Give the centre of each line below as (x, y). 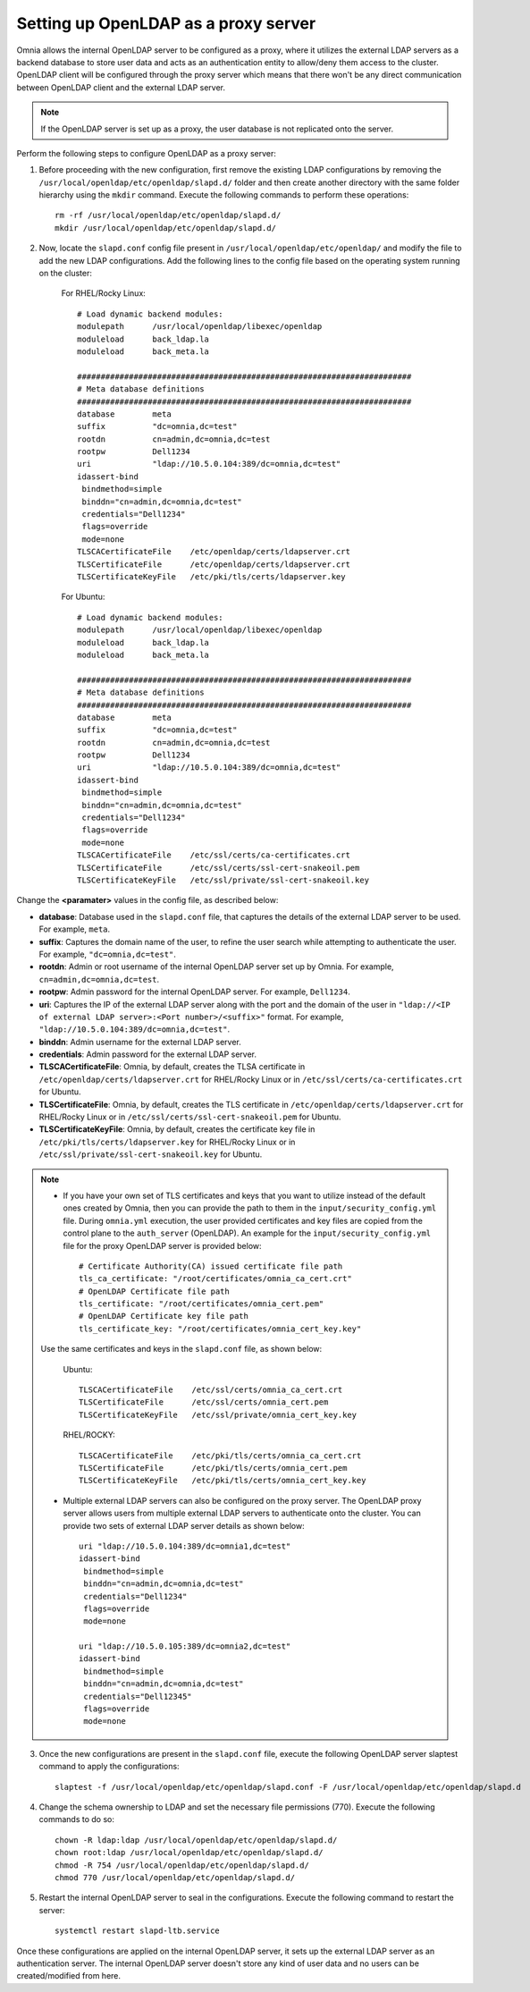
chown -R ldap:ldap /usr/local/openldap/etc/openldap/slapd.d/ (196, 1840)
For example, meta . (75, 929)
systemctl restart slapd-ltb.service (138, 1931)
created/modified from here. (68, 1976)
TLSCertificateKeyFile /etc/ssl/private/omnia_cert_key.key (218, 1414)
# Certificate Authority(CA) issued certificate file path (211, 1266)
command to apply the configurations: (109, 1767)
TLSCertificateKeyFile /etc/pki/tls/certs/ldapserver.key (211, 577)
